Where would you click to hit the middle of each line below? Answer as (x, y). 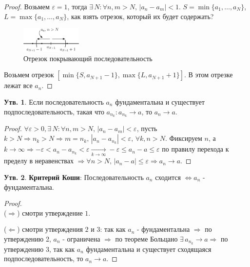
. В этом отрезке (208, 75)
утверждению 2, (28, 238)
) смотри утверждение (50, 212)
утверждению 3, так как (39, 249)
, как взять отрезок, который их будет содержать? (140, 16)
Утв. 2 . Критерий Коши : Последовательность (74, 177)
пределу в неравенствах (39, 161)
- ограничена (81, 238)
